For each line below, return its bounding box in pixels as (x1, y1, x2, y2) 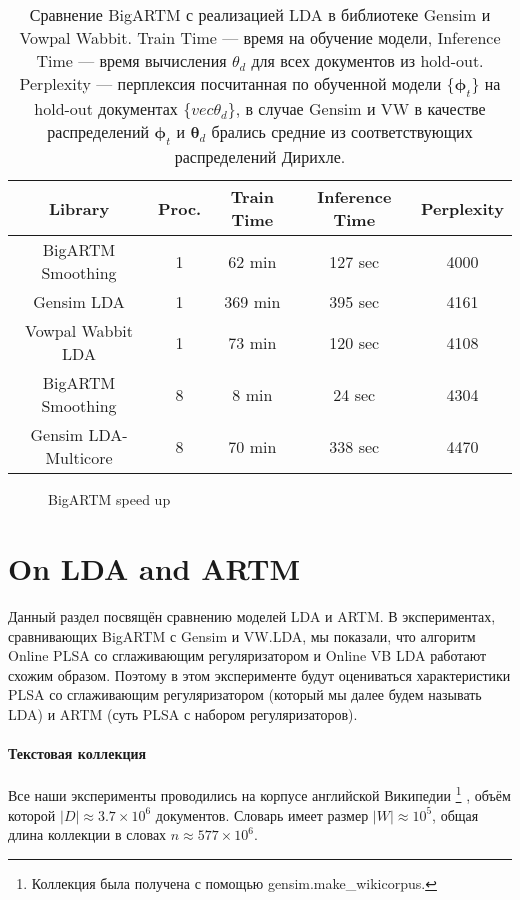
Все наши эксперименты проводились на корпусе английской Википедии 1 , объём (8, 782, 511, 806)
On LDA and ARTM (8, 548, 300, 589)
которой (8, 804, 56, 825)
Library (48, 196, 110, 220)
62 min (228, 249, 277, 273)
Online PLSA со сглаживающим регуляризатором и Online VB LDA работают (8, 645, 487, 666)
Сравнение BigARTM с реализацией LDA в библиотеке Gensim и (29, 3, 491, 26)
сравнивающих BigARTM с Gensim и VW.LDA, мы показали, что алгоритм (8, 625, 476, 646)
